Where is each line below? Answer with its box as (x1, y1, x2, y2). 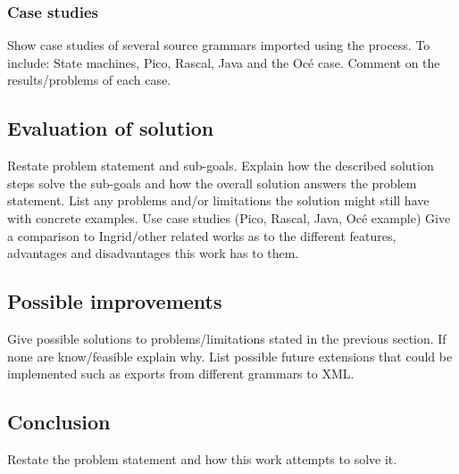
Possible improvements (7, 287, 222, 315)
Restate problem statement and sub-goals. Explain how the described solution (7, 156, 434, 175)
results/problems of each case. (7, 71, 171, 89)
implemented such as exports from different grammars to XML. (7, 364, 355, 383)
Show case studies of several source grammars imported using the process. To (7, 36, 430, 54)
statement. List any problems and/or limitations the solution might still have (7, 191, 430, 210)
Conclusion (7, 408, 111, 436)
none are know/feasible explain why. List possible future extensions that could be (7, 346, 453, 365)
